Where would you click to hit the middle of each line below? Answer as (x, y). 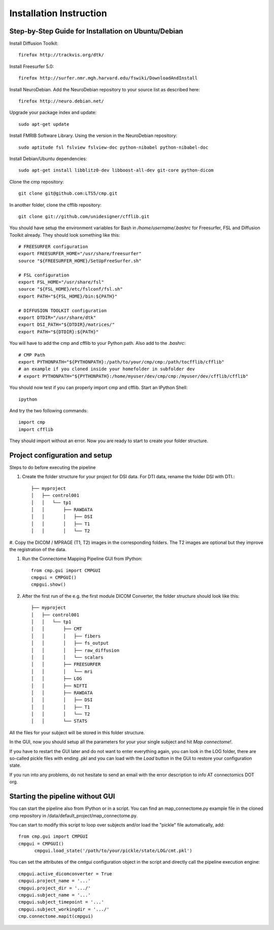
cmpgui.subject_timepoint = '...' (61, 902)
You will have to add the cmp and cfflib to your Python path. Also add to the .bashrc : (97, 343)
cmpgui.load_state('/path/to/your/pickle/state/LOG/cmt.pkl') (113, 851)
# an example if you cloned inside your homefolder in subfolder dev (107, 369)
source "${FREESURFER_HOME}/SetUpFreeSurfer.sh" (80, 261)
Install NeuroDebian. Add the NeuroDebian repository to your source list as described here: (105, 89)
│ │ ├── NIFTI (59, 686)
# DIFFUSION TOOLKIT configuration (63, 310)
